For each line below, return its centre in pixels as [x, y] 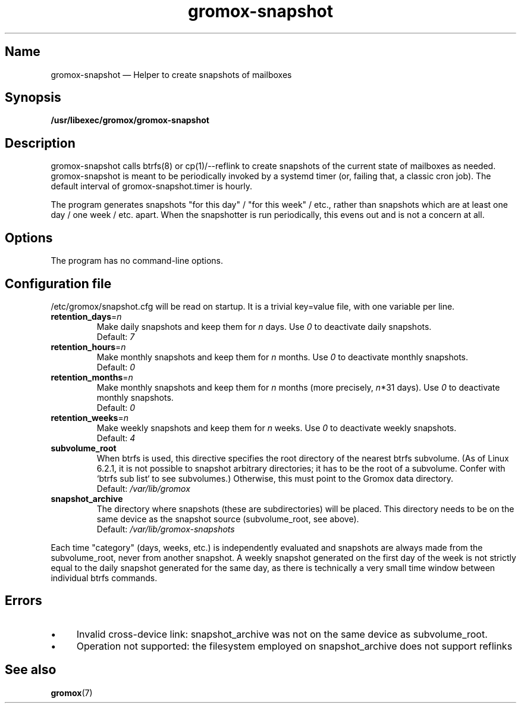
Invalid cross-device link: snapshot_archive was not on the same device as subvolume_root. [282, 634]
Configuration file [58, 283]
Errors [23, 601]
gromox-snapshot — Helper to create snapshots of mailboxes [171, 74]
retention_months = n [92, 377]
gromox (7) [72, 693]
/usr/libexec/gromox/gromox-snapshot [130, 120]
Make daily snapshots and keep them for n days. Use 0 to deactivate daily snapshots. [264, 326]
